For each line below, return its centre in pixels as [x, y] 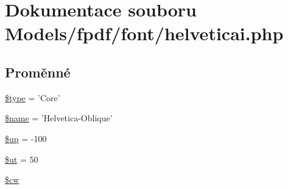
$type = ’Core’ [33, 97]
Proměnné [38, 72]
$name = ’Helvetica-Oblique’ [59, 118]
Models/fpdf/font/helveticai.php [144, 33]
